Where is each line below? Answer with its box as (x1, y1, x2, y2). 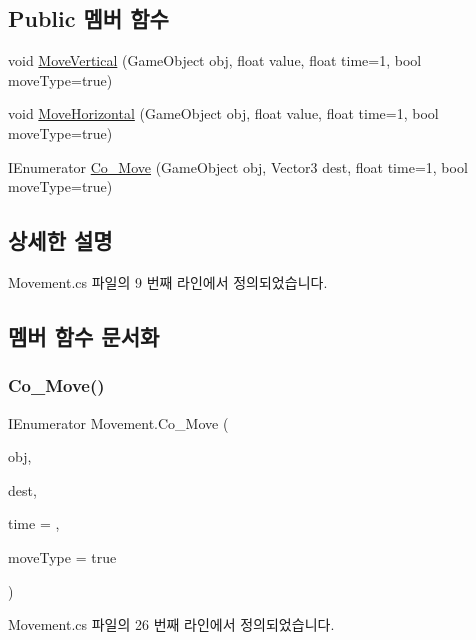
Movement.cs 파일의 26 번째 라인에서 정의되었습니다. (8, 614, 335, 635)
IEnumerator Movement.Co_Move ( (8, 412, 229, 433)
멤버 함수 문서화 (8, 320, 160, 351)
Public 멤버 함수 (8, 3, 169, 34)
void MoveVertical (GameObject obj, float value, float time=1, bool (8, 50, 422, 71)
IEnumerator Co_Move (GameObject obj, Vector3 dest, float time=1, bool (8, 156, 468, 177)
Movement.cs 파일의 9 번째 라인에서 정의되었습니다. (8, 271, 328, 292)
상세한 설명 (8, 225, 113, 256)
